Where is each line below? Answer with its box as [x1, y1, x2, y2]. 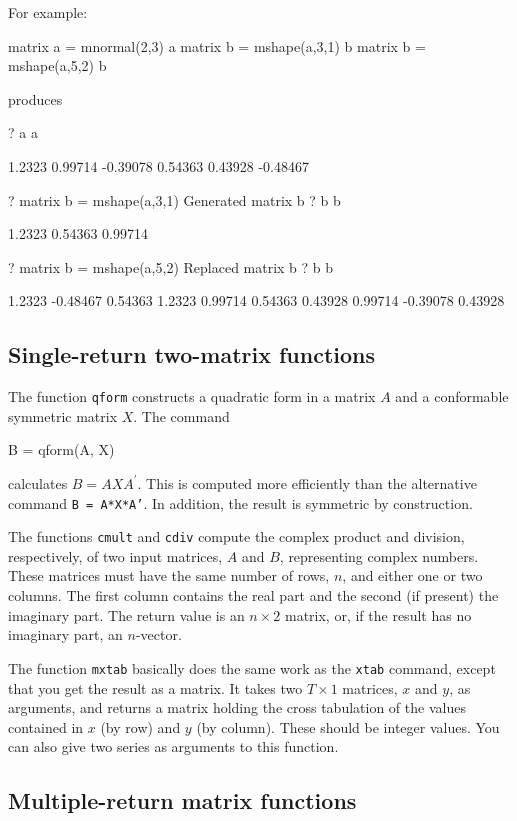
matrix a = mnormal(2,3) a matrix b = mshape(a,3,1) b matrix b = [8, 35, 426, 56]
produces [8, 88, 63, 109]
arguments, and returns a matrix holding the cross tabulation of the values [8, 697, 466, 718]
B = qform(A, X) [8, 439, 115, 460]
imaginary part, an [8, 624, 123, 645]
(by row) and [100, 716, 181, 737]
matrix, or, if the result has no [284, 604, 472, 625]
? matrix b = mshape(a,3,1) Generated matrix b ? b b [8, 189, 341, 210]
